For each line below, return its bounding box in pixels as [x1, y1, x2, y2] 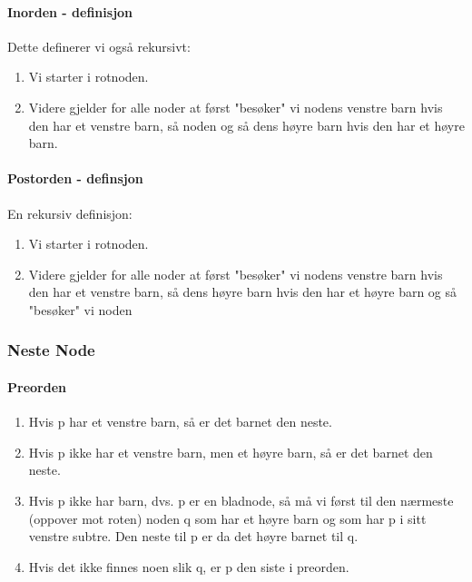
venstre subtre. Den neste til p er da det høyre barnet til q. [28, 527, 359, 546]
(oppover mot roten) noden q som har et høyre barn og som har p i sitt [28, 508, 427, 528]
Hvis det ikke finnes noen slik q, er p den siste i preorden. [28, 557, 349, 576]
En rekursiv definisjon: [7, 203, 133, 222]
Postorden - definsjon [7, 169, 143, 188]
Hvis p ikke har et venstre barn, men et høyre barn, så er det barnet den [28, 442, 433, 461]
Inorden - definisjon [7, 2, 133, 21]
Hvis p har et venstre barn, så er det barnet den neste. [28, 412, 332, 431]
